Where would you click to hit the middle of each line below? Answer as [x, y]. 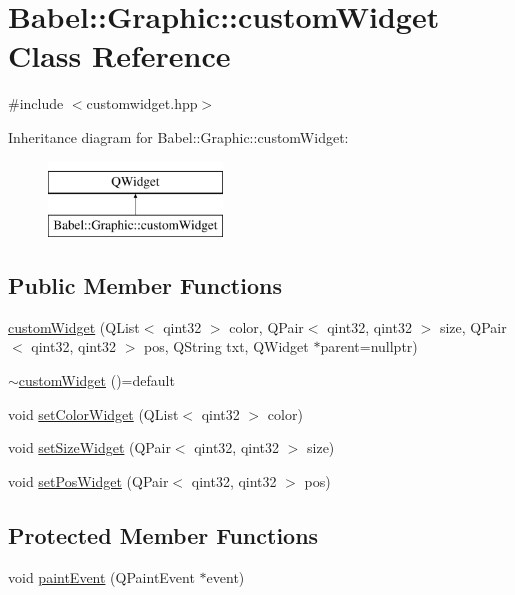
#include [36, 103]
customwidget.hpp [142, 103]
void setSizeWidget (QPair [89, 447]
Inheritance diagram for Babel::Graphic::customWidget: [178, 136]
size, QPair [473, 326]
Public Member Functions [145, 285]
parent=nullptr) [369, 346]
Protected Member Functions [163, 534]
